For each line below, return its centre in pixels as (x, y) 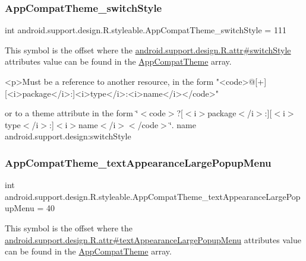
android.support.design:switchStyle (68, 136)
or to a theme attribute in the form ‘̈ (72, 113)
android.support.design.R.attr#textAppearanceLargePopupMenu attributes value (153, 239)
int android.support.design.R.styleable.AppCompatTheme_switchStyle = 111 (146, 30)
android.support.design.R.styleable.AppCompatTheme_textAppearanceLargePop (153, 196)
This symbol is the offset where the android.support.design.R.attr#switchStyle (148, 50)
